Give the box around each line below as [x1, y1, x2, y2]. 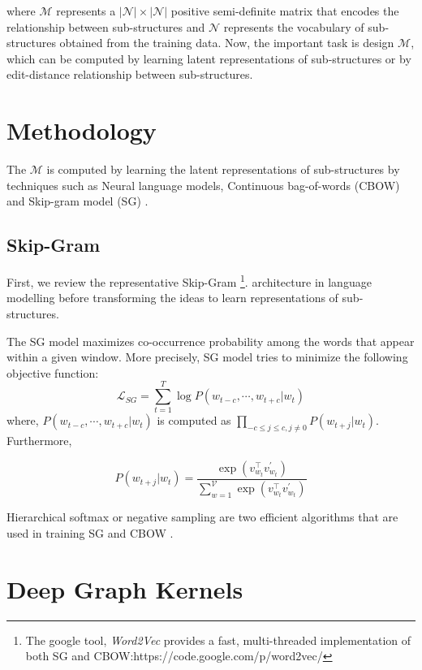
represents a [56, 2, 116, 19]
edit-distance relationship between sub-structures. [6, 66, 253, 83]
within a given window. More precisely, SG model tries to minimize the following [6, 348, 408, 365]
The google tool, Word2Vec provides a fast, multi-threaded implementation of [25, 631, 411, 648]
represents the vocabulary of [223, 18, 364, 35]
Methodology [6, 114, 157, 147]
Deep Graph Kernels [6, 572, 243, 605]
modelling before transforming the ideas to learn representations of [6, 289, 338, 306]
